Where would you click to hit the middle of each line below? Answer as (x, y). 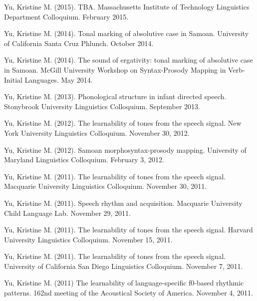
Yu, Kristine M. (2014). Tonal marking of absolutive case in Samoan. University (127, 33)
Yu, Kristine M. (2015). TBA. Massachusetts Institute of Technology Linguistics (127, 7)
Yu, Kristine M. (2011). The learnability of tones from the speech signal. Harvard (128, 230)
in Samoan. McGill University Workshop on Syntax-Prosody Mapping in (115, 69)
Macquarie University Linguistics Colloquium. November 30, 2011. (106, 186)
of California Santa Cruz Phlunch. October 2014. (79, 43)
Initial (13, 79)
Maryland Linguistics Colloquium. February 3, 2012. (84, 160)
